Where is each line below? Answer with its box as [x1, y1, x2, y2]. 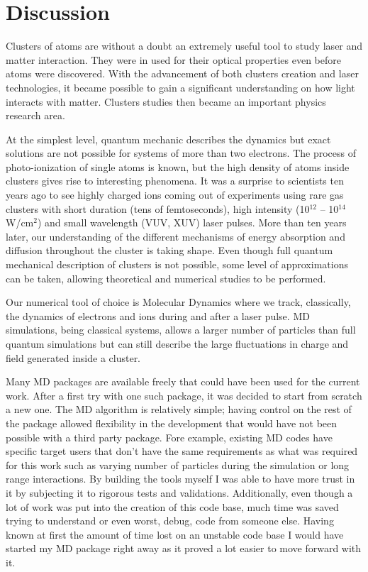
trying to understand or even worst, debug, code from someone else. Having [6, 513, 334, 528]
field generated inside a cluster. [6, 350, 141, 365]
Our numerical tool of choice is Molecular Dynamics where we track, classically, [6, 295, 351, 309]
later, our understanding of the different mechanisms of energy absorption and [6, 229, 345, 243]
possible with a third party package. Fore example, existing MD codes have [6, 429, 333, 444]
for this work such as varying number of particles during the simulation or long [6, 457, 350, 472]
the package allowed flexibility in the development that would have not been [6, 415, 338, 430]
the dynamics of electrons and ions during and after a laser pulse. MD [6, 308, 310, 323]
